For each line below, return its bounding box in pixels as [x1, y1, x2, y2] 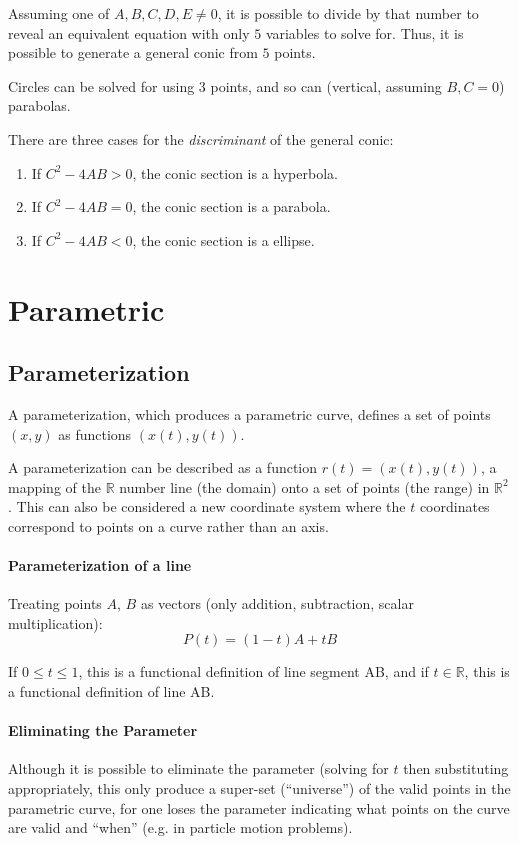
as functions [58, 423, 132, 444]
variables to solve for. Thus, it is [265, 22, 464, 43]
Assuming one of [8, 3, 110, 23]
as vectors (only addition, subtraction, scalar [140, 593, 414, 614]
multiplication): [8, 612, 103, 633]
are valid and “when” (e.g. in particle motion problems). [8, 817, 353, 838]
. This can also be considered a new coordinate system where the [8, 496, 406, 517]
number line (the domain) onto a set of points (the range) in [119, 476, 490, 497]
